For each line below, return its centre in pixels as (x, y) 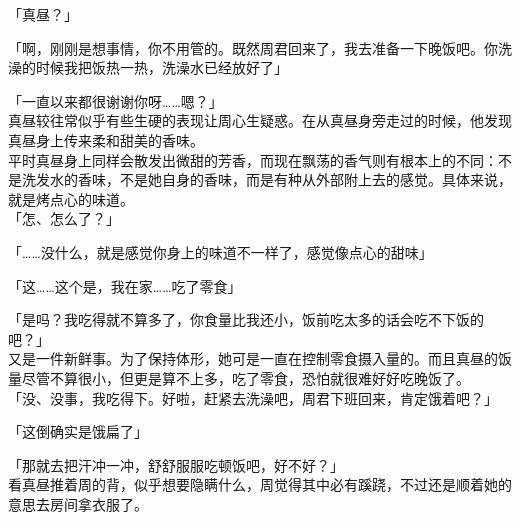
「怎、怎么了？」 (64, 218)
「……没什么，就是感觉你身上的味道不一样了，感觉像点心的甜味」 (220, 251)
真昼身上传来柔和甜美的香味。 (106, 139)
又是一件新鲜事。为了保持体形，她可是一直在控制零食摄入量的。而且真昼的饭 (260, 358)
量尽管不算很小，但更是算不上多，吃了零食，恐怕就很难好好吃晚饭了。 (239, 377)
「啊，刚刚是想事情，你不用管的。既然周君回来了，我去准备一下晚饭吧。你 (253, 47)
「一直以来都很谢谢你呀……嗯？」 (115, 100)
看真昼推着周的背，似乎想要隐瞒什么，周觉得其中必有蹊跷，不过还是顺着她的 (260, 484)
